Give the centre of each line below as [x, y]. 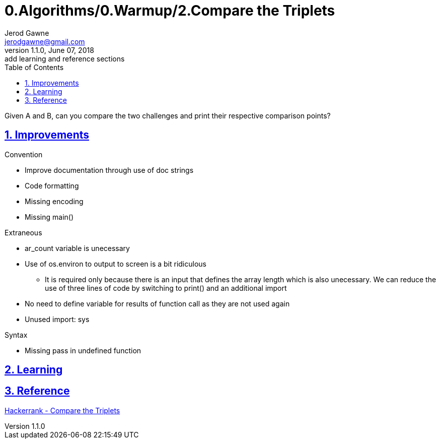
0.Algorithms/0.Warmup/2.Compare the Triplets [170, 11]
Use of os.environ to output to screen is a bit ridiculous [116, 264]
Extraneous [23, 232]
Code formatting [52, 185]
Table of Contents [34, 67]
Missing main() [49, 217]
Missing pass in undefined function [83, 350]
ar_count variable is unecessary [77, 248]
